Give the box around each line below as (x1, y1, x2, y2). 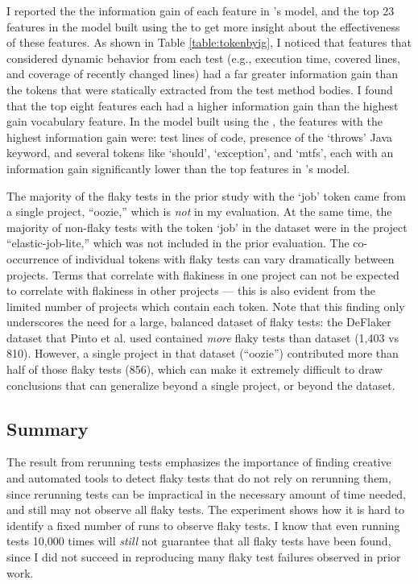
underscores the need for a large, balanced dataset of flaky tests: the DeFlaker (6, 313, 391, 330)
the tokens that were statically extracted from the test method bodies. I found (6, 81, 393, 97)
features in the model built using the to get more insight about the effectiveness (6, 18, 400, 35)
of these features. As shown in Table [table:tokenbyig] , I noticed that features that (6, 34, 412, 51)
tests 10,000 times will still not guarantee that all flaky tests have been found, (6, 532, 391, 549)
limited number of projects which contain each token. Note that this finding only (6, 297, 405, 314)
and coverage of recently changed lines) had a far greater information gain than (6, 65, 399, 82)
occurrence (6, 250, 60, 267)
